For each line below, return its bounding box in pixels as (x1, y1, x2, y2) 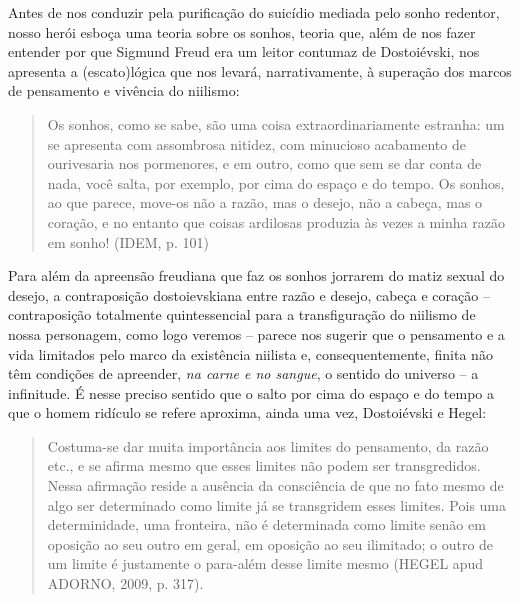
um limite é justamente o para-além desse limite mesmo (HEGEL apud (47, 553, 484, 574)
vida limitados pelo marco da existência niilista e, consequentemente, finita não (8, 343, 493, 364)
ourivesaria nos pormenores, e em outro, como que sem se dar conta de (47, 153, 482, 174)
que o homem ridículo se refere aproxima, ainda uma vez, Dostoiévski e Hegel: (8, 402, 487, 423)
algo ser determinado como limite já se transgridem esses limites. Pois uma (47, 494, 507, 515)
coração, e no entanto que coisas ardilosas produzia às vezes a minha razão (47, 211, 505, 232)
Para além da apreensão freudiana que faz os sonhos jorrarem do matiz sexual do (8, 265, 505, 286)
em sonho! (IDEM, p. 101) (47, 231, 209, 252)
